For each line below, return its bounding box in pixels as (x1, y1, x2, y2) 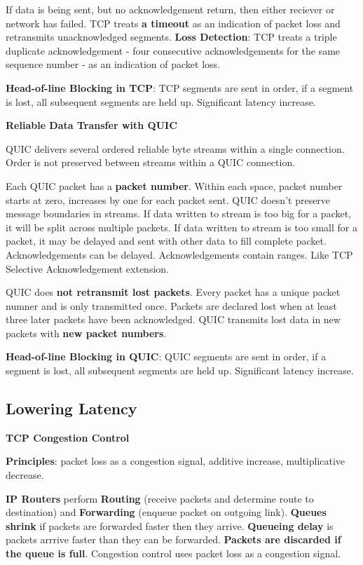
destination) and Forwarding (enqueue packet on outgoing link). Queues (6, 505, 327, 519)
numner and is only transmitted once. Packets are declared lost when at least (6, 298, 337, 313)
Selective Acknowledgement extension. (6, 261, 169, 275)
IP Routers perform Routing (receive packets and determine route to (6, 491, 314, 505)
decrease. (6, 468, 44, 482)
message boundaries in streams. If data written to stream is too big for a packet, (6, 206, 352, 221)
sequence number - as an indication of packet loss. (6, 57, 221, 72)
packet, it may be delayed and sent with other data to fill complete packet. (6, 233, 327, 248)
